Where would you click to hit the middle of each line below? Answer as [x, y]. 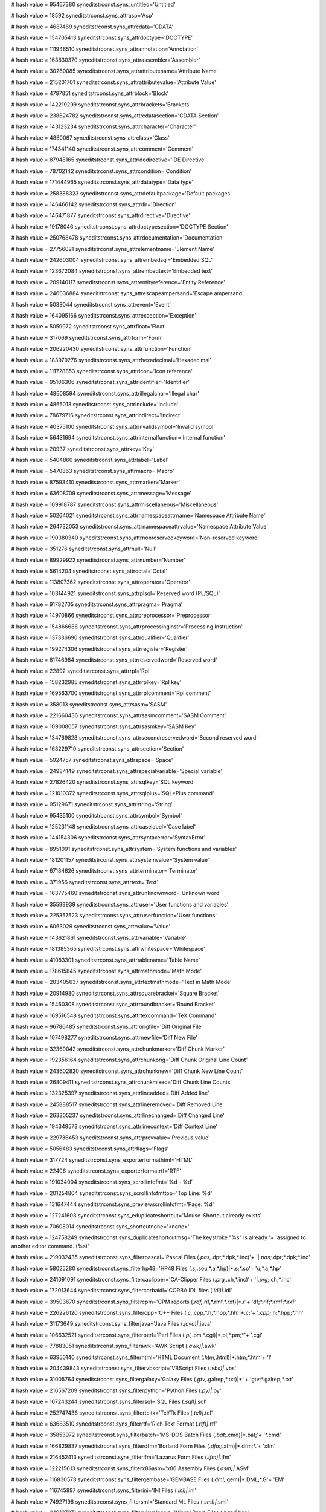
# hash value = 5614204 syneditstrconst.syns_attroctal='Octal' [89, 571]
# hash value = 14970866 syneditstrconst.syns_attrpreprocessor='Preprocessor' [112, 615]
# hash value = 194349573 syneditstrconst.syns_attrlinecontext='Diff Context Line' [114, 1126]
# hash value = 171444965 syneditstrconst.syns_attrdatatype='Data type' [102, 182]
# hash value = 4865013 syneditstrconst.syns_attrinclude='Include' [95, 405]
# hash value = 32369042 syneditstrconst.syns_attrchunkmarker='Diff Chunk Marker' [118, 1049]
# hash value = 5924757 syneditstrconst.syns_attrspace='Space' [92, 760]
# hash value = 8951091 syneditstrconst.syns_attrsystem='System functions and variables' [124, 849]
